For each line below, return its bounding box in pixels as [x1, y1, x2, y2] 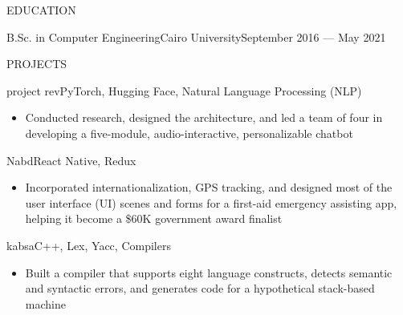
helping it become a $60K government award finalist [25, 210, 283, 227]
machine [25, 295, 66, 312]
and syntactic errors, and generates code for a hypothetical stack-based [25, 280, 375, 297]
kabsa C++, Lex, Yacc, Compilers [6, 236, 171, 253]
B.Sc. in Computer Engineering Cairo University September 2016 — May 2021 [6, 28, 386, 45]
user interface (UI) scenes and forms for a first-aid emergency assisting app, [25, 194, 397, 211]
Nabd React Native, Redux [6, 151, 136, 168]
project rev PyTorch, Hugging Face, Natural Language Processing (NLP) [6, 82, 362, 99]
